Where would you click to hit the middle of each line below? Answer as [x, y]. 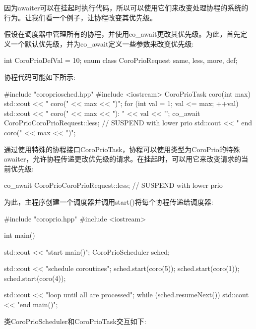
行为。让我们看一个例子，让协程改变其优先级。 [80, 17]
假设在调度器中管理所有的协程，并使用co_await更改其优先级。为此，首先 [122, 34]
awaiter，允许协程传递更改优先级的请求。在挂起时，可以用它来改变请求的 [123, 159]
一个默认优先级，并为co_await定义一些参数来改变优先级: [102, 43]
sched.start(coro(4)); [35, 278]
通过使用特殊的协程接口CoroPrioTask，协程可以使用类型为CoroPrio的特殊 [122, 149]
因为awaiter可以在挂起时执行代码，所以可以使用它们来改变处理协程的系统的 [126, 7]
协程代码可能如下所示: [40, 77]
